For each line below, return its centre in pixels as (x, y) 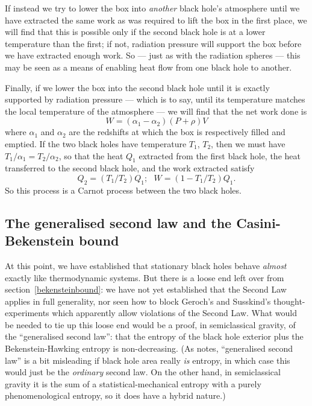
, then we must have (248, 143)
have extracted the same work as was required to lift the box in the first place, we (156, 20)
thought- (289, 301)
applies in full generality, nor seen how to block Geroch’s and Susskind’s (138, 301)
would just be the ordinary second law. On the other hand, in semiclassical (143, 372)
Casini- (258, 222)
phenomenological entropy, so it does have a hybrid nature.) (115, 395)
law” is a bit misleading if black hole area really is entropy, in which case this (148, 360)
